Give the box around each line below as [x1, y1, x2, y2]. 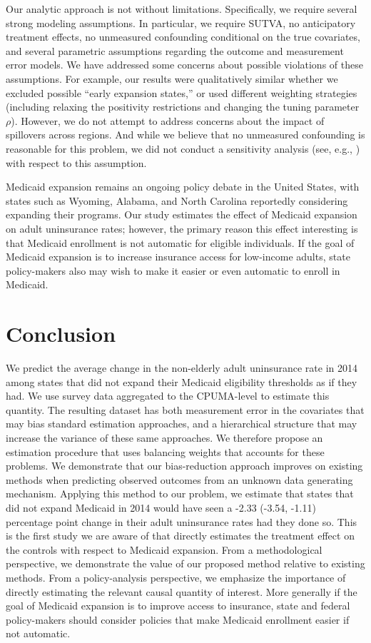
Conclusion [6, 319, 116, 348]
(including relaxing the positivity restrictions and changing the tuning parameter [6, 99, 360, 114]
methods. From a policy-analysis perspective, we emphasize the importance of [6, 569, 346, 584]
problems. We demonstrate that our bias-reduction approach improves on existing [6, 458, 363, 473]
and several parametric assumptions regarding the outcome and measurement [6, 43, 344, 58]
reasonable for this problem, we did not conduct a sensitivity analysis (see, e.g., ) [6, 141, 360, 156]
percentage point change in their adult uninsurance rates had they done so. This [6, 514, 357, 529]
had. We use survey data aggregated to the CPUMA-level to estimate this [6, 388, 330, 403]
